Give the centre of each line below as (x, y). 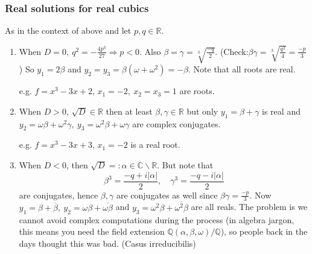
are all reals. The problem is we (249, 207)
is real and (281, 111)
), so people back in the (264, 231)
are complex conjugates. (177, 123)
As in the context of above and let (68, 30)
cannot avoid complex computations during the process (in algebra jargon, (157, 219)
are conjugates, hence (59, 195)
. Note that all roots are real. (242, 69)
